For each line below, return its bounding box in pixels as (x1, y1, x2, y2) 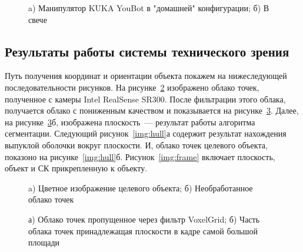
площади (28, 236, 60, 248)
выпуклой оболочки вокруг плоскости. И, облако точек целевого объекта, (5, 138, 268, 151)
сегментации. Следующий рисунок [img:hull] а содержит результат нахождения (5, 127, 287, 140)
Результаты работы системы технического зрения (5, 42, 289, 60)
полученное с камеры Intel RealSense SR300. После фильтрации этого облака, (5, 92, 286, 105)
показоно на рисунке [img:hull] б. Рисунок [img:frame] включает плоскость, (5, 150, 275, 163)
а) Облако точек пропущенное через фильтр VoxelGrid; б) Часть (28, 213, 260, 225)
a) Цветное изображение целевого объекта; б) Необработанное (28, 181, 253, 194)
